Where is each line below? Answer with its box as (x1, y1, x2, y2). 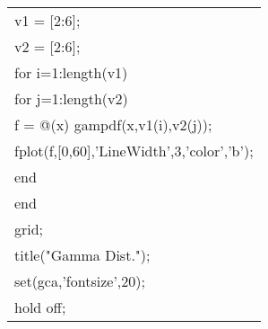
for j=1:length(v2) (14, 88, 128, 109)
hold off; (14, 297, 66, 317)
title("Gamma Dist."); (14, 245, 151, 265)
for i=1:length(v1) (14, 62, 128, 83)
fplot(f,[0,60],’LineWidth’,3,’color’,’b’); (14, 140, 254, 161)
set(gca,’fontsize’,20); (14, 271, 145, 291)
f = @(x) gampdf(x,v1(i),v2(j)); (14, 114, 212, 135)
